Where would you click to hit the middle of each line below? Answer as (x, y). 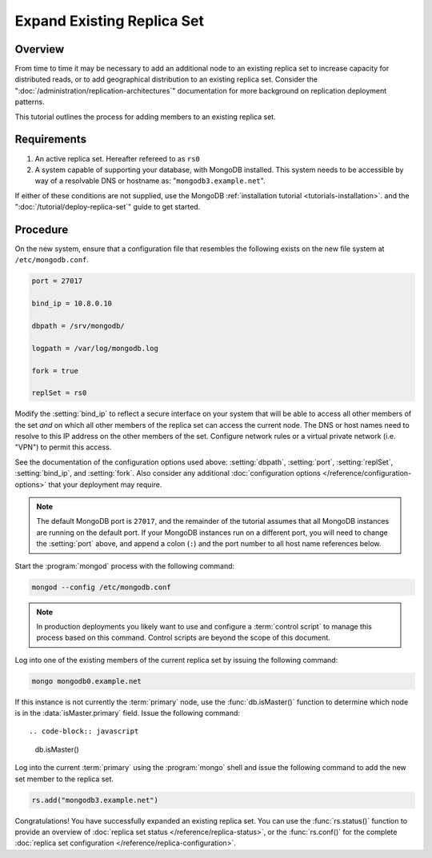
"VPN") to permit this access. (63, 447)
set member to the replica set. (64, 779)
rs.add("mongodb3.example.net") (95, 800)
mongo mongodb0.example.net (86, 681)
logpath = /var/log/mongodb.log (95, 348)
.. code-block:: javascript (84, 731)
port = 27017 (57, 281)
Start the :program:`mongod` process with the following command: (125, 566)
